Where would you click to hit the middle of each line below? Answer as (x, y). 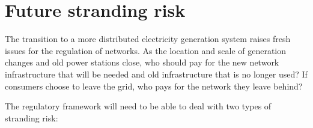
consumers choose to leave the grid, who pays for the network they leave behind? (154, 86)
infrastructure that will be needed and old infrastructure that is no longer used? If (156, 74)
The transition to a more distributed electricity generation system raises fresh (148, 39)
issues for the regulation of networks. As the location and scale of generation (146, 50)
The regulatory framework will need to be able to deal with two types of (138, 106)
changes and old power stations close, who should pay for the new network (142, 62)
